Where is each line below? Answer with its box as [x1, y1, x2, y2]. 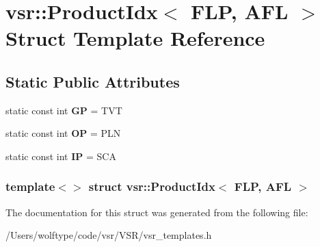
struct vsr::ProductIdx [88, 178, 215, 195]
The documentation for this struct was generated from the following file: [5, 205, 308, 219]
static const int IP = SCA [5, 148, 116, 163]
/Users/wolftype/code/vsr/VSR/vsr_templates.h [5, 228, 212, 242]
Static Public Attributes [5, 70, 180, 92]
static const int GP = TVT [5, 103, 122, 117]
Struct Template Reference [5, 24, 265, 52]
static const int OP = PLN [5, 126, 121, 140]
